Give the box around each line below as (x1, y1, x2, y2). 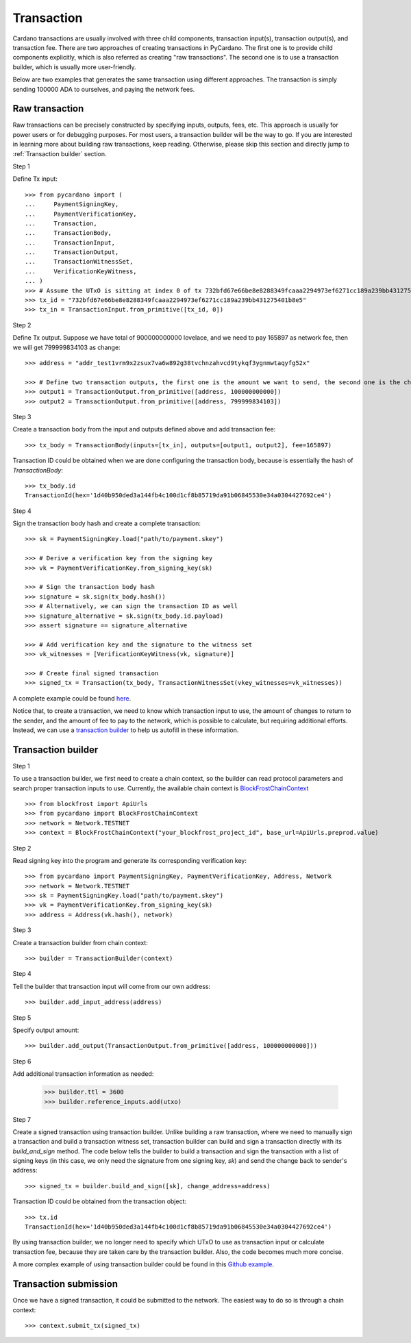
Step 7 (12, 1115, 32, 1123)
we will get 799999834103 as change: (12, 343, 121, 351)
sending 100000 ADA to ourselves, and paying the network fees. (12, 85, 195, 93)
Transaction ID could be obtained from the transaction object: (12, 1197, 187, 1205)
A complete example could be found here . (12, 694, 132, 702)
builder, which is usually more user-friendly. (12, 62, 136, 71)
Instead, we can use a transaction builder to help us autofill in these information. (12, 726, 239, 734)
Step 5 (12, 1014, 32, 1022)
